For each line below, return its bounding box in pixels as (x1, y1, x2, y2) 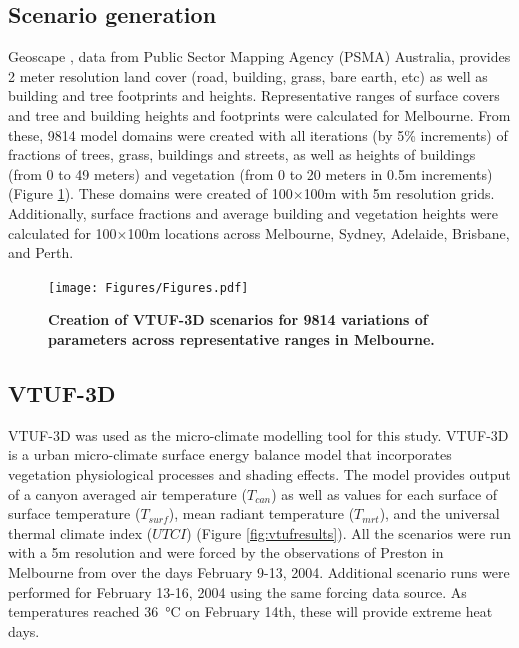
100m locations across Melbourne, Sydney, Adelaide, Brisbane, (127, 222, 510, 243)
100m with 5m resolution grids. (303, 183, 495, 204)
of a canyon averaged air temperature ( (8, 483, 247, 504)
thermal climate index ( (8, 522, 153, 543)
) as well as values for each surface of (271, 483, 498, 504)
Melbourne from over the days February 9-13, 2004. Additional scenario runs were (8, 561, 510, 582)
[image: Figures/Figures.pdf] (48, 280, 249, 295)
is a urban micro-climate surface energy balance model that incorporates (8, 444, 452, 465)
